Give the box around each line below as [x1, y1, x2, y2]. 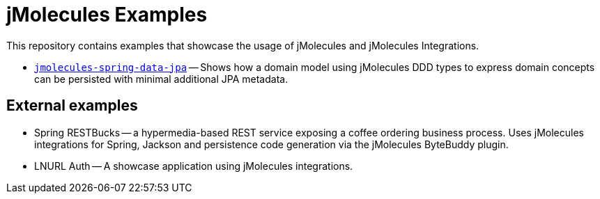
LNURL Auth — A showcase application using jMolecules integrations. [34, 159, 353, 172]
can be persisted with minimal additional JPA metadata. [34, 72, 289, 85]
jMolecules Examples [6, 3, 208, 26]
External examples [6, 97, 138, 115]
